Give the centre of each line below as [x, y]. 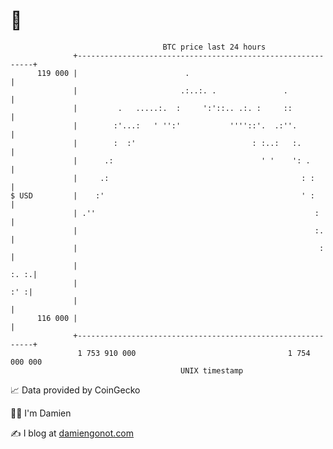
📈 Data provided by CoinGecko [75, 390]
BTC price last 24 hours [214, 47]
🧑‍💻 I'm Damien [41, 413]
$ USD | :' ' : [162, 195]
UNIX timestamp [212, 370]
